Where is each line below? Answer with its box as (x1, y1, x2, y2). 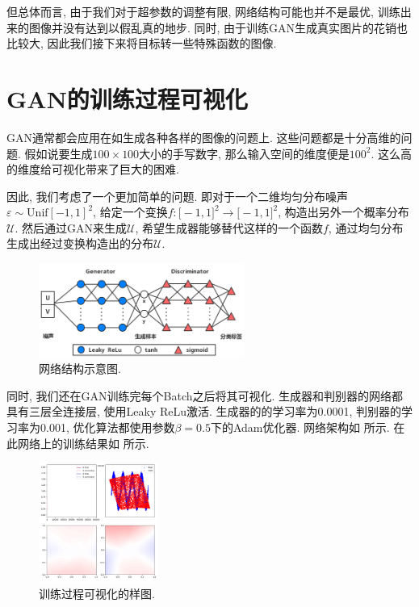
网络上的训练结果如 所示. (17, 434, 149, 451)
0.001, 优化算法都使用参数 (40, 418, 175, 435)
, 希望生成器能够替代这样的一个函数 (135, 219, 323, 236)
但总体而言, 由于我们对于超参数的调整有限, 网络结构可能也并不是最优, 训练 (6, 3, 400, 19)
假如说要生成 (24, 144, 93, 161)
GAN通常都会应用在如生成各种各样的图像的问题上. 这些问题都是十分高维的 (6, 128, 401, 145)
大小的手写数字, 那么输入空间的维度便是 (139, 144, 350, 161)
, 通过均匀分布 (328, 219, 404, 236)
